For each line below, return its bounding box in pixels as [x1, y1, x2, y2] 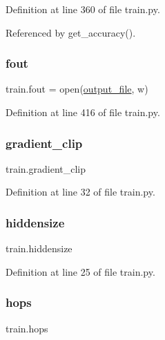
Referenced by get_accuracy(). [6, 25, 136, 39]
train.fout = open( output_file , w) [6, 82, 148, 96]
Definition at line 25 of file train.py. [6, 264, 155, 278]
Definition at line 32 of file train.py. [6, 185, 155, 199]
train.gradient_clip [6, 161, 86, 176]
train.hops [6, 321, 48, 335]
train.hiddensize [6, 241, 72, 256]
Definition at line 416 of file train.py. [6, 105, 160, 119]
